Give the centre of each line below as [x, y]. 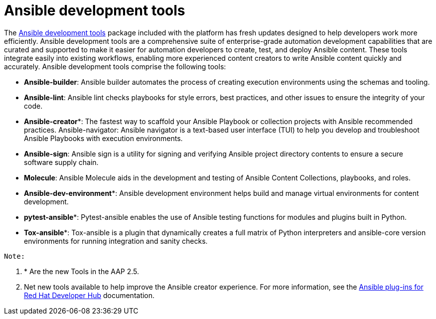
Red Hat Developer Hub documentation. [89, 295]
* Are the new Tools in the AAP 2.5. [82, 271]
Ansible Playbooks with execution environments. [103, 138]
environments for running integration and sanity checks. [116, 241]
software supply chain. [61, 162]
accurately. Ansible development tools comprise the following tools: [115, 66]
